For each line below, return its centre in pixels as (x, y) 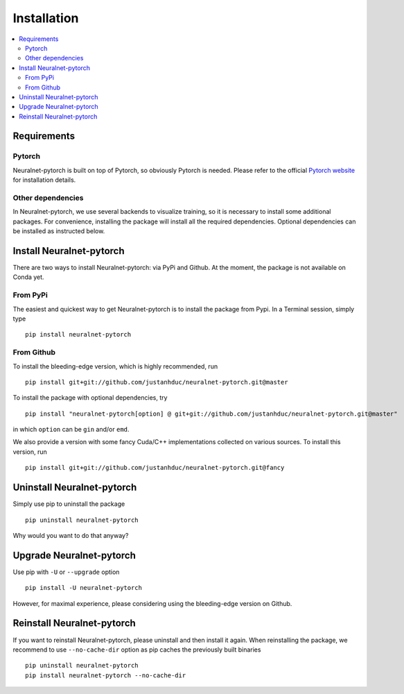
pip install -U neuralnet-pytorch (84, 588)
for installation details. (44, 180)
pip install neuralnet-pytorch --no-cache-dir (106, 675)
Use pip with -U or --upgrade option (66, 572)
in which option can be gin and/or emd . (71, 430)
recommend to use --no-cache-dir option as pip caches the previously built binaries (137, 650)
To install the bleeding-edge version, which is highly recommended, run (115, 366)
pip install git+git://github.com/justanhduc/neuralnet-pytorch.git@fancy (155, 468)
